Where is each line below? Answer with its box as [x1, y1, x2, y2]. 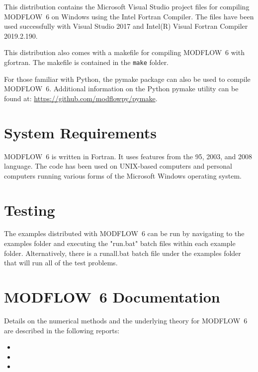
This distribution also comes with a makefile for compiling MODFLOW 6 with [4, 47, 245, 58]
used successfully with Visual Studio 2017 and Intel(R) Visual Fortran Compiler [4, 21, 248, 31]
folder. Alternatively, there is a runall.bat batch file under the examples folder [4, 248, 241, 258]
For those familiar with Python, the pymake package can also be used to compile [4, 73, 251, 84]
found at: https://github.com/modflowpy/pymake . [4, 93, 158, 103]
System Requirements [4, 122, 157, 142]
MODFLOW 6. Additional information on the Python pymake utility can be [4, 83, 239, 94]
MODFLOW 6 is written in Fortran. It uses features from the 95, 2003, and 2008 [4, 151, 253, 161]
